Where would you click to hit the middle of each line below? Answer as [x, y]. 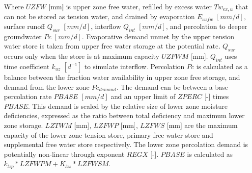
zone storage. [24, 125]
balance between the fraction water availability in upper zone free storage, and [122, 77]
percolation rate [28, 96]
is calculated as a [222, 66]
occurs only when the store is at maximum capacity [82, 56]
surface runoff [25, 26]
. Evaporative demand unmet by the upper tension [158, 36]
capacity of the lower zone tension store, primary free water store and [109, 135]
